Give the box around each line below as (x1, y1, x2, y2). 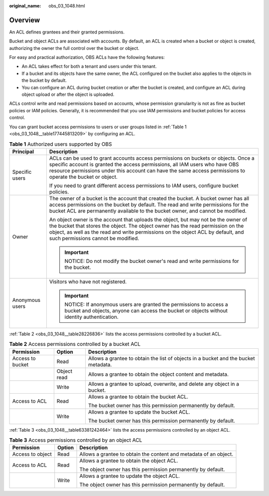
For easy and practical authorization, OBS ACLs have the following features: (9, 54, 165, 60)
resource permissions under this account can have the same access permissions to (49, 167, 245, 174)
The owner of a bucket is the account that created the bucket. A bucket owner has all (49, 195, 249, 202)
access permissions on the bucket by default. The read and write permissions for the (49, 201, 249, 208)
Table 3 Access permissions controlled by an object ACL (9, 437, 142, 444)
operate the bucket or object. (49, 173, 118, 180)
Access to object (12, 451, 52, 458)
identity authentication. (64, 313, 119, 320)
